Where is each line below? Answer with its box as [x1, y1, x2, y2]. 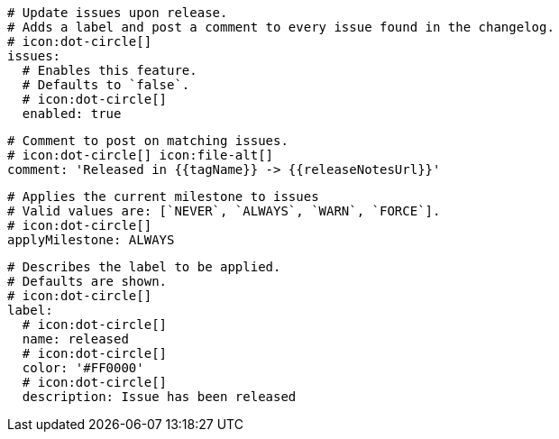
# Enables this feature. [22, 63, 197, 78]
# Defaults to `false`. [22, 78, 190, 92]
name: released [22, 332, 129, 346]
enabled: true [22, 106, 122, 121]
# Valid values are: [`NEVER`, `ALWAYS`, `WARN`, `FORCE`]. [7, 204, 441, 218]
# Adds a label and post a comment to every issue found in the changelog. [7, 20, 554, 34]
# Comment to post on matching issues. [7, 133, 289, 148]
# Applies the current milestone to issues [7, 189, 319, 204]
